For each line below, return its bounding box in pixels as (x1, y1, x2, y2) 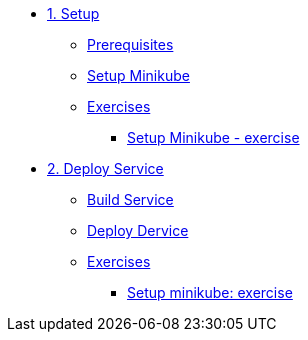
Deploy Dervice (87, 222, 189, 239)
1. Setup (47, 5, 100, 22)
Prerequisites (87, 36, 174, 53)
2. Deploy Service (47, 160, 164, 177)
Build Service (87, 191, 174, 208)
